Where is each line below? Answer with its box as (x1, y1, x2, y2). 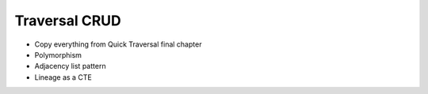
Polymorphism (34, 50, 82, 59)
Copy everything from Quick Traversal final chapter (34, 39, 202, 49)
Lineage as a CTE (34, 72, 93, 82)
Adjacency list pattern (34, 62, 106, 71)
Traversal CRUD (14, 12, 122, 29)
